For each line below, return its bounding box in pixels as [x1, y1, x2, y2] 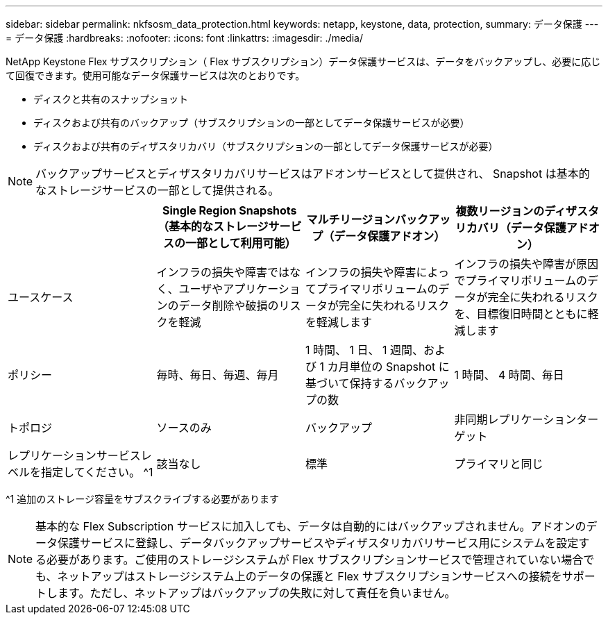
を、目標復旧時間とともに [454, 307, 588, 321]
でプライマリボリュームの [454, 274, 588, 287]
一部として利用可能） [185, 236, 296, 250]
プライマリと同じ [454, 457, 543, 471]
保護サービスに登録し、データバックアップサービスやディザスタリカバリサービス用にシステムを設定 [58, 536, 579, 550]
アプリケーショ [223, 282, 301, 296]
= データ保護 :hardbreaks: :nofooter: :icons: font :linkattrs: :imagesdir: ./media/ [6, 32, 363, 44]
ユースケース [8, 290, 74, 304]
